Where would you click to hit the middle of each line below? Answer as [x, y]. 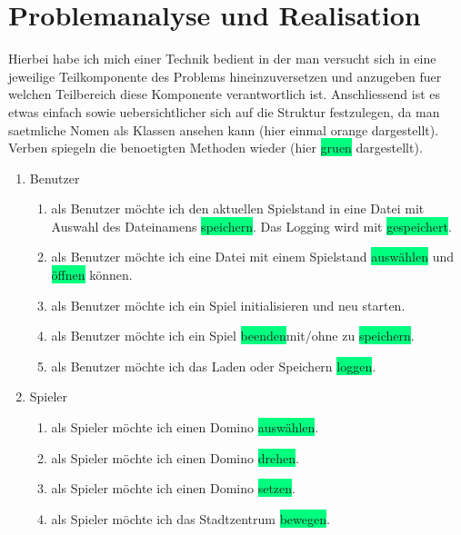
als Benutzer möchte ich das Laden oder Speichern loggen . [214, 366]
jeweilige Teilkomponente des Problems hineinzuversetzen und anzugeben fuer [225, 76]
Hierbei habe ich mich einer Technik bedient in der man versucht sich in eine [222, 59]
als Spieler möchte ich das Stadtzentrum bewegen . [190, 518]
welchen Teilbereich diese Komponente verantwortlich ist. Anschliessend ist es [225, 94]
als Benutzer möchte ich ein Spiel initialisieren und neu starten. [228, 305]
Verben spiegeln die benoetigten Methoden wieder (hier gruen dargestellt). [215, 148]
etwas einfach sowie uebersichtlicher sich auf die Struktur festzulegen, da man [224, 111]
